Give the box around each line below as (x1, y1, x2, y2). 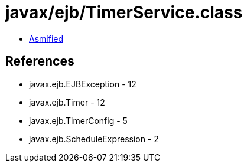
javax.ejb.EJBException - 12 (29, 78, 136, 89)
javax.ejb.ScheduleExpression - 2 (29, 133, 159, 144)
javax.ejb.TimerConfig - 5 (29, 115, 128, 126)
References (5, 54, 74, 69)
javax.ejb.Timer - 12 (29, 97, 105, 107)
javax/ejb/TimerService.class (5, 2, 243, 22)
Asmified (29, 33, 64, 44)
